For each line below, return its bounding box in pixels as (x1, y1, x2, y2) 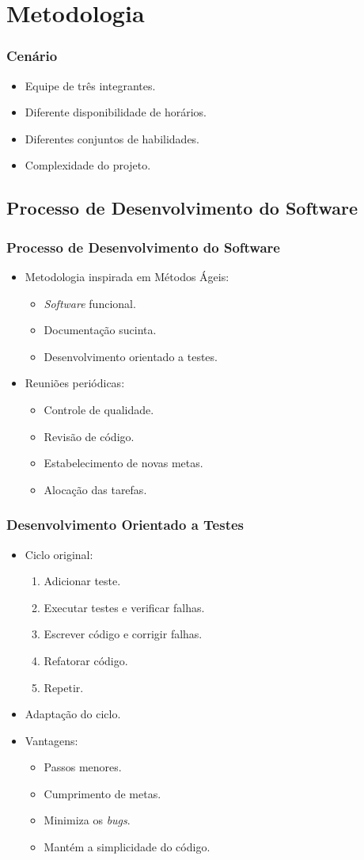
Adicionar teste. (44, 573, 121, 589)
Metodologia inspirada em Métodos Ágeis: (25, 268, 229, 284)
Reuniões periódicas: (25, 375, 125, 391)
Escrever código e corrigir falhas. (44, 626, 203, 642)
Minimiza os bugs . (44, 812, 131, 828)
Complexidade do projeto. (25, 157, 151, 173)
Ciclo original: (25, 546, 93, 562)
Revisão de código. (44, 428, 135, 444)
